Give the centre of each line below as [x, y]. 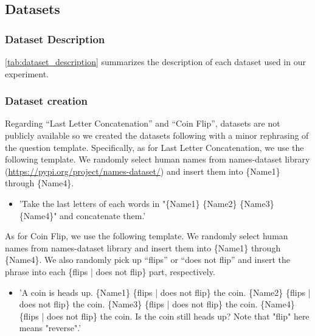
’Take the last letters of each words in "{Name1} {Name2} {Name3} [147, 203]
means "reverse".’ [50, 328]
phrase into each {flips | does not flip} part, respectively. [110, 271]
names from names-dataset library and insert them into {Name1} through [143, 247]
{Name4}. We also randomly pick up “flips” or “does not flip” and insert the [148, 260]
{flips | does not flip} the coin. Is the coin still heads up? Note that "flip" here [164, 316]
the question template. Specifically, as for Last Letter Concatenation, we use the [154, 147]
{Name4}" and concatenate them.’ [82, 215]
